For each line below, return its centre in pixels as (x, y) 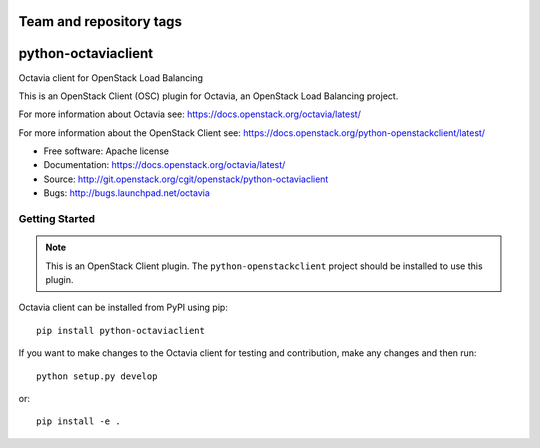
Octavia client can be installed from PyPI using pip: (123, 307)
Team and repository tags (100, 21)
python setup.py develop (97, 376)
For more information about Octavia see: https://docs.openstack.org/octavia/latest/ (190, 114)
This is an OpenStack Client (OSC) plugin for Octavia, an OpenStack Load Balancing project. (208, 96)
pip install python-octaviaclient (120, 330)
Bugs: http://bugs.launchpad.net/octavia (126, 193)
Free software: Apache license (106, 151)
